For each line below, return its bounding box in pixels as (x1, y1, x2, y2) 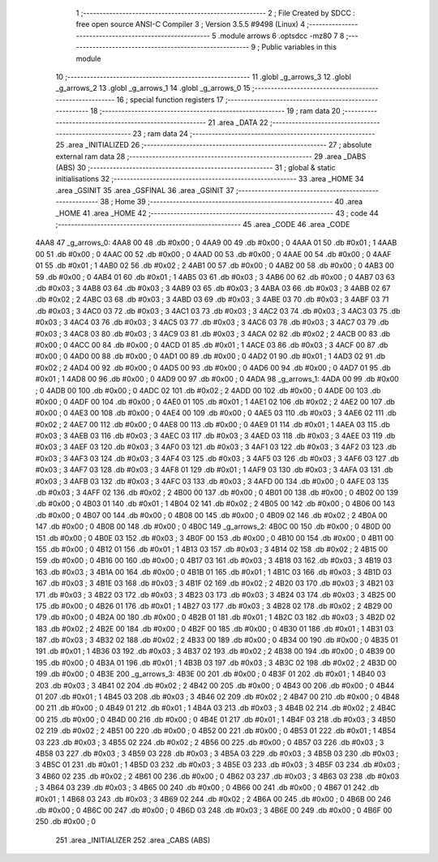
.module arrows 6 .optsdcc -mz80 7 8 (217, 31, 345, 41)
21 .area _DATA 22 (208, 118, 268, 127)
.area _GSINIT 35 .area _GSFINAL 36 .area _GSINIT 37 (55, 185, 234, 195)
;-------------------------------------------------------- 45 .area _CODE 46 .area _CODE (55, 220, 350, 229)
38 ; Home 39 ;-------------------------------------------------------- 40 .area (100, 197, 363, 207)
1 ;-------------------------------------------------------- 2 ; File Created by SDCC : (75, 8, 356, 18)
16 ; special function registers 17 (116, 94, 224, 105)
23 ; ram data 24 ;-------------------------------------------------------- (132, 128, 376, 138)
